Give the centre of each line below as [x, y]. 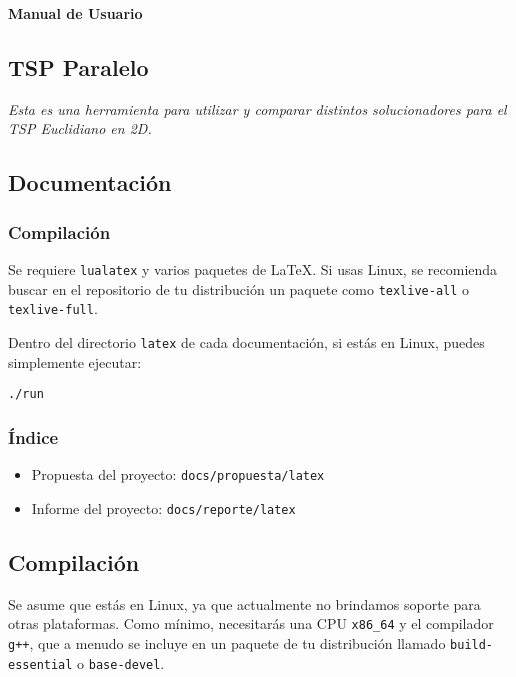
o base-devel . [121, 662]
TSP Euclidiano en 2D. [80, 128]
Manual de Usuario [75, 13]
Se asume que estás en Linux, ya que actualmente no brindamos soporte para [244, 603]
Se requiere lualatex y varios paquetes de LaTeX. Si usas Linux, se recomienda [253, 268]
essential [40, 664]
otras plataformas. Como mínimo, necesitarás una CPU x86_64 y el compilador [251, 623]
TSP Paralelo [78, 66]
